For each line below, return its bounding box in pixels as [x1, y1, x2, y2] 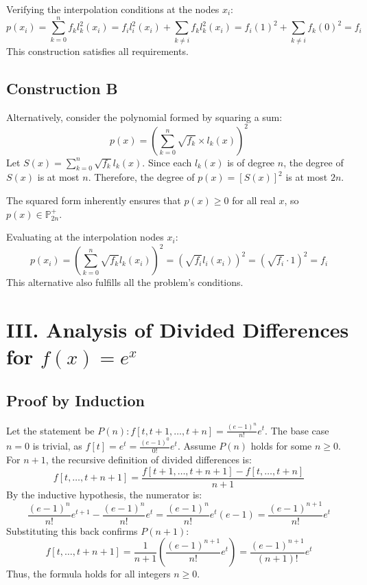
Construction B [6, 77, 118, 98]
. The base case [265, 423, 329, 437]
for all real [232, 193, 276, 207]
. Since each [142, 155, 192, 169]
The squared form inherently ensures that [6, 193, 181, 207]
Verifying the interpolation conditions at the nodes [6, 2, 220, 16]
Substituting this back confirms [6, 523, 138, 538]
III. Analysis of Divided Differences [6, 316, 349, 344]
